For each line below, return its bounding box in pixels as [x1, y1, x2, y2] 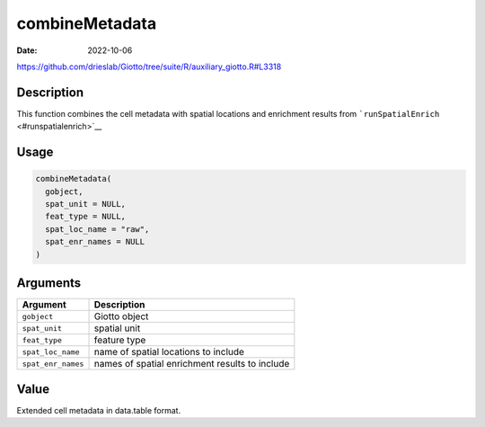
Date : [16, 45, 38, 56]
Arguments [16, 275, 82, 290]
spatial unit [93, 322, 141, 334]
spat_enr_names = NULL [45, 236, 145, 247]
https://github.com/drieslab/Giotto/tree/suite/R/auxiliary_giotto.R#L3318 [16, 61, 282, 72]
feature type [93, 334, 146, 346]
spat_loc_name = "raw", [45, 224, 150, 234]
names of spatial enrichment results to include [93, 358, 290, 370]
